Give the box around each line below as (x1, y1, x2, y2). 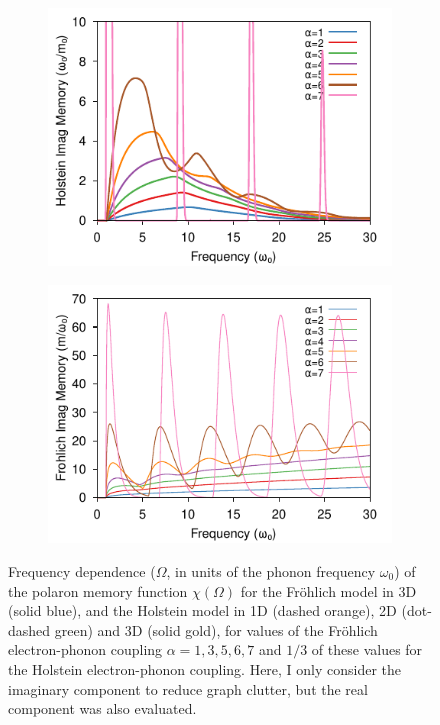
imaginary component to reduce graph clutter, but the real (8, 678, 368, 699)
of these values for (311, 639, 423, 660)
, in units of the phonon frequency (166, 560, 376, 581)
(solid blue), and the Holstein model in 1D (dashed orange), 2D (8, 600, 397, 621)
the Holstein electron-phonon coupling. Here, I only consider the (8, 658, 402, 679)
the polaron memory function (8, 580, 188, 601)
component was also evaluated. (8, 698, 197, 719)
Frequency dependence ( (8, 560, 156, 581)
